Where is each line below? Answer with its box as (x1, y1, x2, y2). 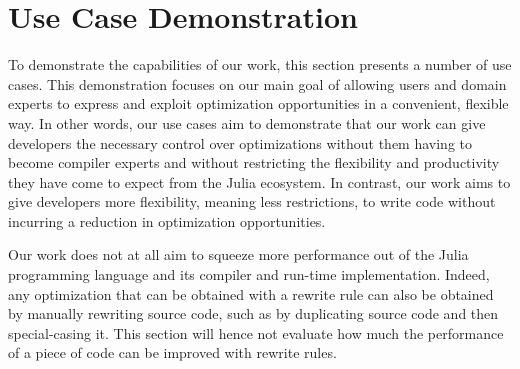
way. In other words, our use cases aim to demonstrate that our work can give (8, 112, 486, 133)
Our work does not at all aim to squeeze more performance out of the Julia (8, 244, 469, 265)
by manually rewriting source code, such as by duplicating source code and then (8, 303, 499, 324)
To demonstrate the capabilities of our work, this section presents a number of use (8, 54, 512, 75)
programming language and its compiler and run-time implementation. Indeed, (8, 264, 490, 285)
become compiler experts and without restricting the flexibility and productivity (8, 152, 500, 173)
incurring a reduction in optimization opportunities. (8, 210, 326, 231)
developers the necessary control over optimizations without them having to (8, 132, 473, 153)
